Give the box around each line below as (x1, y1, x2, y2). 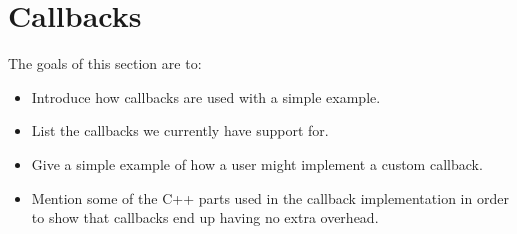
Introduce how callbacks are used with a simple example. (31, 86, 381, 107)
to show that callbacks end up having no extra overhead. (31, 207, 379, 228)
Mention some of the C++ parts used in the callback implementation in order (31, 187, 509, 208)
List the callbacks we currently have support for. (31, 120, 329, 141)
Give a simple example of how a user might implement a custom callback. (31, 153, 483, 174)
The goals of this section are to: (8, 53, 202, 74)
